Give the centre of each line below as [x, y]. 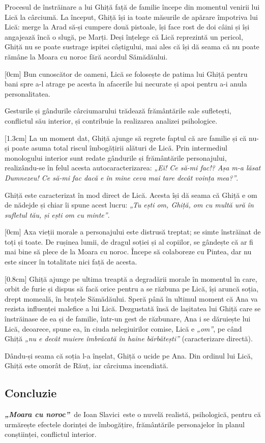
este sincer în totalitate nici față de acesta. [71, 262]
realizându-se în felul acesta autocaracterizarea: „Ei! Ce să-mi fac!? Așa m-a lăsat [133, 168]
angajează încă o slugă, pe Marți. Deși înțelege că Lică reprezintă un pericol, [124, 36]
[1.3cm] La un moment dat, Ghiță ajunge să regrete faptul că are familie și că [126, 138]
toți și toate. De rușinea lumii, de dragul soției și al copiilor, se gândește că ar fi [129, 241]
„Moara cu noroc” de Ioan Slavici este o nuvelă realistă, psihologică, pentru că [133, 414]
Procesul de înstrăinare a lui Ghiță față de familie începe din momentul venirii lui [132, 7]
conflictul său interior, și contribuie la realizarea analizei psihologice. [111, 120]
